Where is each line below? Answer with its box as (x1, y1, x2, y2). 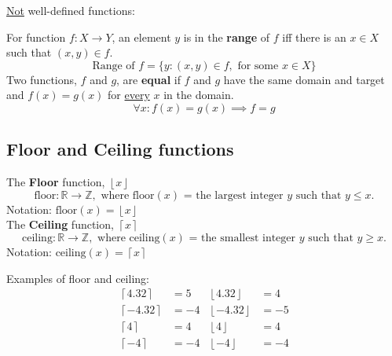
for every (108, 86, 150, 103)
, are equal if (116, 71, 181, 87)
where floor (101, 189, 155, 201)
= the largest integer (183, 189, 284, 201)
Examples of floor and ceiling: (6, 270, 149, 286)
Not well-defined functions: (6, 2, 135, 18)
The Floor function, (6, 174, 105, 190)
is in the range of (183, 28, 270, 45)
